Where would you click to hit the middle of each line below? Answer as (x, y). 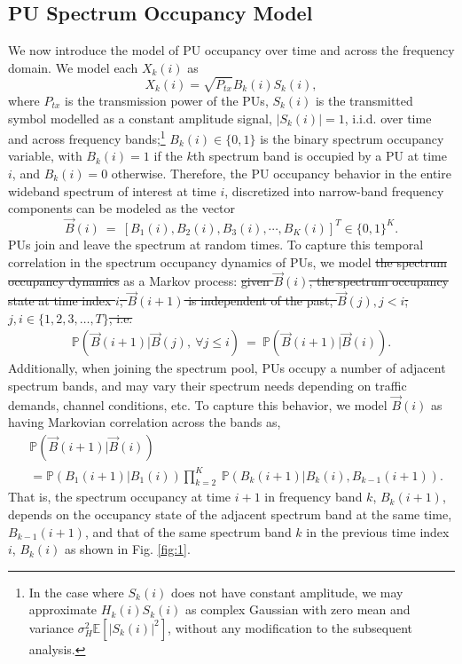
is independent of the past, (261, 300)
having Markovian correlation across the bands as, (145, 422)
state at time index (60, 300)
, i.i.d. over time (388, 118)
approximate (63, 609)
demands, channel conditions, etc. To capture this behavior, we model (198, 404)
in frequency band (313, 497)
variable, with (45, 156)
